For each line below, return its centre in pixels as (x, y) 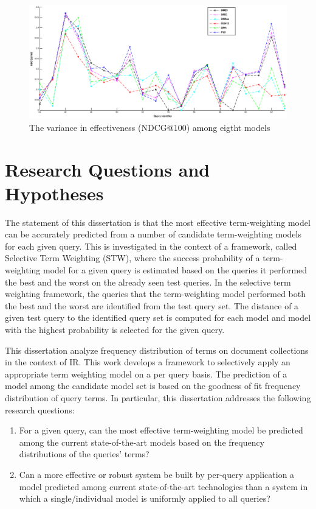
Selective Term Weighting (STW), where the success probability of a (132, 258)
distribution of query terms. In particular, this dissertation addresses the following (158, 397)
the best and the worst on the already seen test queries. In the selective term (148, 282)
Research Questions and (108, 169)
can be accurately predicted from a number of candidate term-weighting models (153, 234)
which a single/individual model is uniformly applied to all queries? (145, 498)
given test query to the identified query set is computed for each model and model (158, 318)
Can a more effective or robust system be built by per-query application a (157, 474)
